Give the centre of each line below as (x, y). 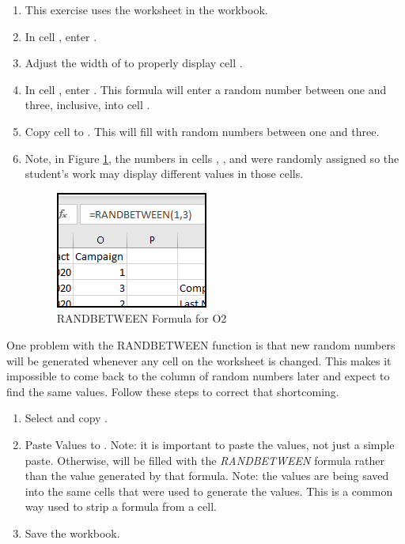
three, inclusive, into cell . (87, 105)
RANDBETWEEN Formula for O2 (142, 318)
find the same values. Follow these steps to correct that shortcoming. (173, 391)
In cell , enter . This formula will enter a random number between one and (206, 89)
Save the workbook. (72, 533)
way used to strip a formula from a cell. (121, 506)
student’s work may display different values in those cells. (164, 174)
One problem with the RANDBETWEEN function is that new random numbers (201, 344)
